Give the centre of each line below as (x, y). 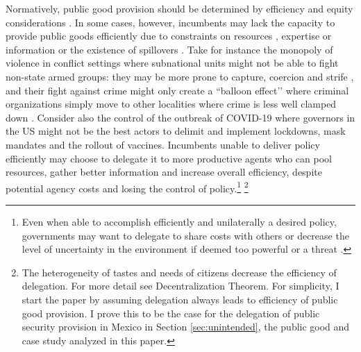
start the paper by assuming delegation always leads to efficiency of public (180, 299)
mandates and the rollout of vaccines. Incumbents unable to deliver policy (163, 144)
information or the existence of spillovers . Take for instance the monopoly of (169, 49)
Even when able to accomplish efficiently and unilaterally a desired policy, (179, 221)
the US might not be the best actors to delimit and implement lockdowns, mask (176, 131)
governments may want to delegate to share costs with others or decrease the (185, 235)
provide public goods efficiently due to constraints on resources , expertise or (169, 36)
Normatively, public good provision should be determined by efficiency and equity (179, 8)
